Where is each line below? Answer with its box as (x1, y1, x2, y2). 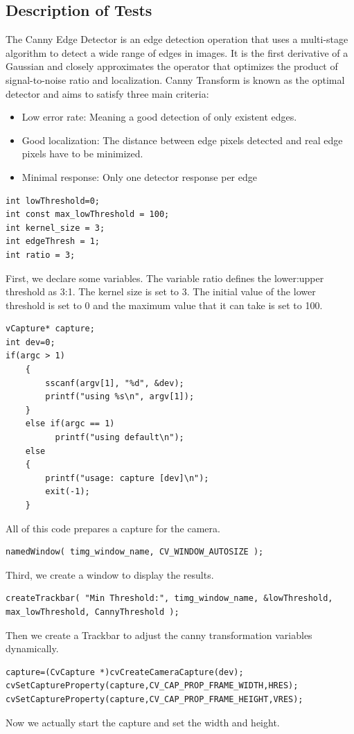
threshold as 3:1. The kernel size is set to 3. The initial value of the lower (6, 284, 316, 299)
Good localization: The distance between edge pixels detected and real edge (21, 132, 343, 147)
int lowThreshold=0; (6, 195, 100, 206)
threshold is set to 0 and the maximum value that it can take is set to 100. (6, 297, 323, 312)
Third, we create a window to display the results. (6, 567, 214, 582)
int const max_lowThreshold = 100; (6, 209, 170, 220)
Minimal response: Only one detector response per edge (21, 169, 257, 184)
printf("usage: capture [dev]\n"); (45, 473, 209, 483)
